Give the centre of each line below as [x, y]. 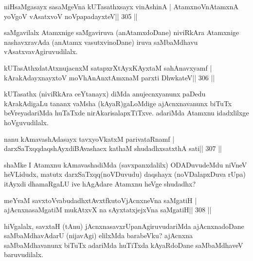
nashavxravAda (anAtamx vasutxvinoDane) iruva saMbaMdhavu [101, 42]
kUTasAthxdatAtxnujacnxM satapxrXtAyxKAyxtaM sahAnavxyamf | [108, 67]
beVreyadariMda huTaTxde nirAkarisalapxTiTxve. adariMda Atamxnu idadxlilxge [126, 113]
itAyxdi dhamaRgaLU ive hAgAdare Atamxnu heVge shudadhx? [100, 183]
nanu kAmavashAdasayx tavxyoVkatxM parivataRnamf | [89, 139]
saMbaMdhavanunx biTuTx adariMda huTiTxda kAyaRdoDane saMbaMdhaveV [124, 245]
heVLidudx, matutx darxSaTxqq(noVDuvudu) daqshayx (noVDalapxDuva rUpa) [125, 174]
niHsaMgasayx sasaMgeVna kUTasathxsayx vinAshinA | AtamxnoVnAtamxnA [121, 6]
